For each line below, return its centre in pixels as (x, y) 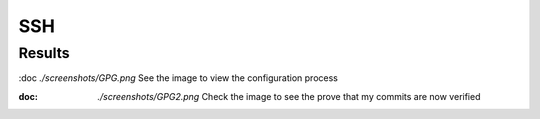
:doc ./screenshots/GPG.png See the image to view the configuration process (178, 78)
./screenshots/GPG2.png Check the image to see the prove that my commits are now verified (289, 96)
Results (44, 53)
